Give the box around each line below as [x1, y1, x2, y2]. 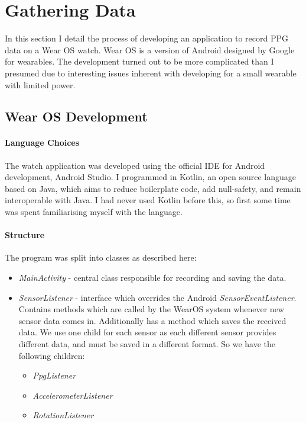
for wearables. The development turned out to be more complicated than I [5, 55, 274, 68]
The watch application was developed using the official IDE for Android [5, 159, 265, 171]
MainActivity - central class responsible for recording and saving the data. [18, 271, 287, 284]
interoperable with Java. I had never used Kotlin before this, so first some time [5, 194, 291, 206]
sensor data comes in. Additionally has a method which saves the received [18, 314, 287, 326]
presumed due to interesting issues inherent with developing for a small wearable [5, 66, 297, 79]
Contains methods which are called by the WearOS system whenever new [18, 303, 284, 315]
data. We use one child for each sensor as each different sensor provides [18, 326, 276, 338]
